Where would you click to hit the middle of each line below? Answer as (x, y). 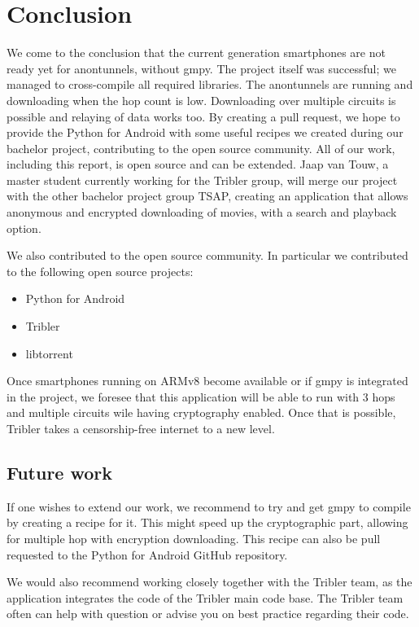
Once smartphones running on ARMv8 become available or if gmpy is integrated (207, 381)
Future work (60, 472)
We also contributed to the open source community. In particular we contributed (207, 255)
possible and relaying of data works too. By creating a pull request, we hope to (203, 116)
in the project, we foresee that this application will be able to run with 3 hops (201, 396)
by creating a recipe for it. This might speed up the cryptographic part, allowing (207, 522)
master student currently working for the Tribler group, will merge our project (202, 180)
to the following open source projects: (100, 271)
